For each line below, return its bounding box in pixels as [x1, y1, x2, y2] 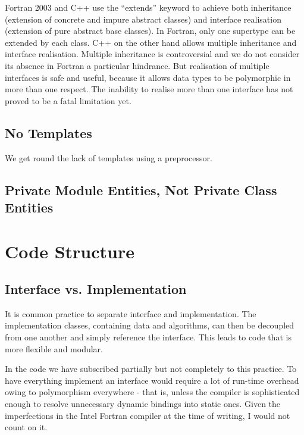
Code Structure [5, 239, 134, 263]
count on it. [5, 421, 48, 433]
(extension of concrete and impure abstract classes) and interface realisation [5, 12, 281, 25]
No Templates [5, 123, 92, 142]
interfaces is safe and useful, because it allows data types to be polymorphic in [5, 71, 291, 83]
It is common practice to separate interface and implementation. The [5, 307, 256, 320]
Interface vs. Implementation [5, 280, 187, 298]
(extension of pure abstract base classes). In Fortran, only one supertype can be [5, 24, 296, 37]
